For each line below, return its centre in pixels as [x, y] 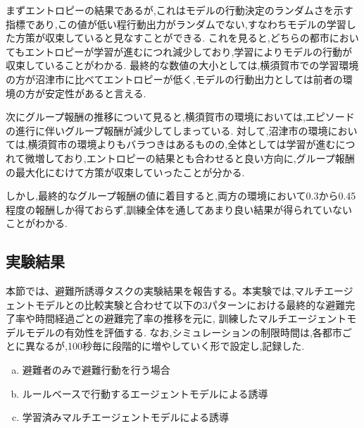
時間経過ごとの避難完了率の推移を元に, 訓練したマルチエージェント [191, 318]
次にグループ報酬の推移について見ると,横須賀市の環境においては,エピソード [180, 117]
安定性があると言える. [95, 93]
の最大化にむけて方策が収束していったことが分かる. [125, 172]
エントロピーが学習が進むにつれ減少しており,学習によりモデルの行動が [189, 51]
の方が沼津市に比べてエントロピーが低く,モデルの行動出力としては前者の [174, 79]
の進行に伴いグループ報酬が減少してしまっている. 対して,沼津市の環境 [167, 130]
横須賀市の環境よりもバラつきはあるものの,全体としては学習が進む [182, 144]
